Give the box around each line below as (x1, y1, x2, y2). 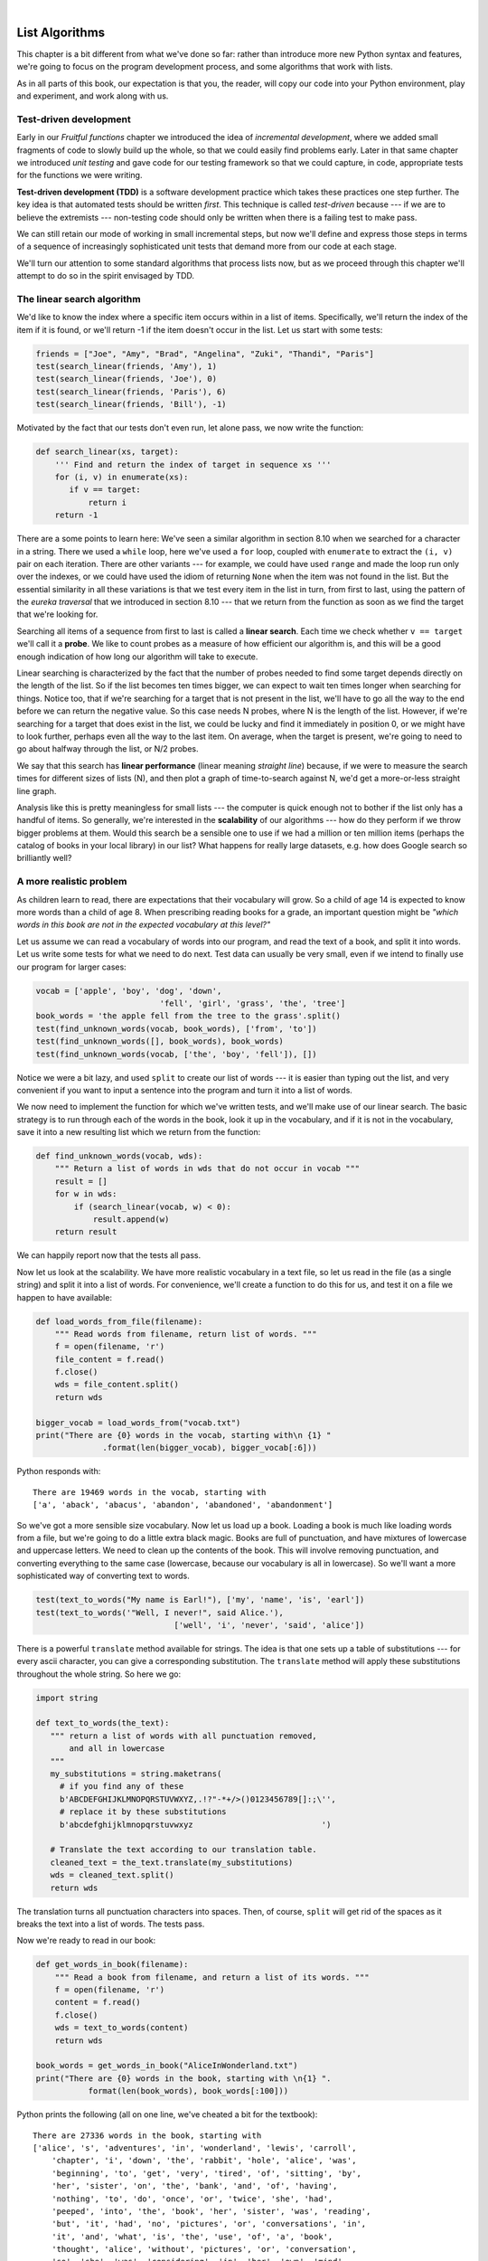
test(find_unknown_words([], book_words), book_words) (35, 1036, 284, 1046)
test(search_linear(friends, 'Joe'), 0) (35, 374, 217, 384)
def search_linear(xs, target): (35, 447, 180, 457)
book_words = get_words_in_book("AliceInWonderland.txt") (35, 2060, 298, 2071)
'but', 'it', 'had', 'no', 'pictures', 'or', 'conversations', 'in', (51, 2218, 367, 2229)
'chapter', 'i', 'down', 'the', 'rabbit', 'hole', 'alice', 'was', (51, 2155, 357, 2166)
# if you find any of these (59, 1782, 184, 1792)
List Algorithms (16, 24, 106, 40)
